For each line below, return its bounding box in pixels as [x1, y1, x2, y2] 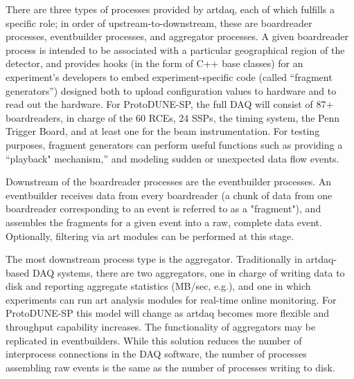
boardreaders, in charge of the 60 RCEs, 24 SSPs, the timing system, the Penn [6, 110, 339, 124]
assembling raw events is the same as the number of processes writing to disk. [6, 360, 335, 374]
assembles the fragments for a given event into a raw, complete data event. [6, 214, 322, 229]
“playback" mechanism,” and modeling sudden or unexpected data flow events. [6, 151, 339, 165]
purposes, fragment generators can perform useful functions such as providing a [6, 137, 343, 151]
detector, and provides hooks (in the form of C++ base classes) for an [6, 56, 303, 71]
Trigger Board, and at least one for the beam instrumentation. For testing [6, 124, 320, 138]
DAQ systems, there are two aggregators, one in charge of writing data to [32, 265, 345, 279]
